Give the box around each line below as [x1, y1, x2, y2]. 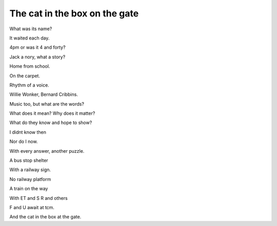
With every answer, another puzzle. [9, 148, 85, 154]
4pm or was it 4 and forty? [9, 44, 66, 51]
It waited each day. [9, 35, 50, 41]
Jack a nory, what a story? [9, 54, 66, 60]
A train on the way [9, 186, 48, 192]
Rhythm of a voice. [9, 82, 50, 88]
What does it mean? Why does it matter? [9, 110, 95, 116]
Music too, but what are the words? [9, 100, 85, 107]
